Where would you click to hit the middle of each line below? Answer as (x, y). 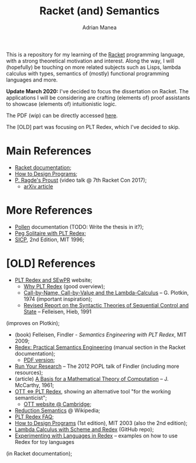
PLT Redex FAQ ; (34, 417)
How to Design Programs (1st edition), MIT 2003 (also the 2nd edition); (101, 423)
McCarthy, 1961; (34, 385)
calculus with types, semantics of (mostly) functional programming (88, 73)
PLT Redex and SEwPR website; (54, 280)
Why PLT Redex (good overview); (64, 286)
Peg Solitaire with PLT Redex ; (50, 233)
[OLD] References (51, 263)
